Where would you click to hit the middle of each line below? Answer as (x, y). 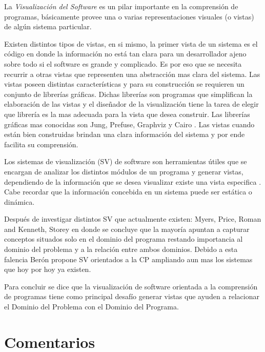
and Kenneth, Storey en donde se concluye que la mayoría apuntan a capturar (127, 229)
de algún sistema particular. (48, 26)
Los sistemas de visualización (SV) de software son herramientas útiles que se (126, 161)
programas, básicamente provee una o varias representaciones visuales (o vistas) (129, 16)
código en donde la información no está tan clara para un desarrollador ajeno (125, 54)
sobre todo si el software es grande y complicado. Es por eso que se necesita (123, 63)
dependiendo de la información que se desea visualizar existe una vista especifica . (133, 181)
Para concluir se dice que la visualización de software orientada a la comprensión (131, 286)
